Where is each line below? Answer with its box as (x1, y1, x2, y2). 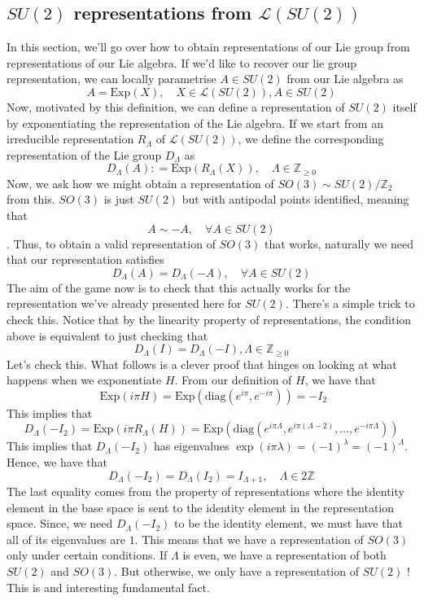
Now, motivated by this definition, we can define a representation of (7, 98, 345, 115)
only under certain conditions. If (7, 546, 168, 564)
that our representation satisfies (7, 251, 164, 268)
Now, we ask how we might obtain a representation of (7, 174, 274, 191)
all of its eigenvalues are (7, 530, 126, 547)
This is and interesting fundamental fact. (7, 578, 210, 595)
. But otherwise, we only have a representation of (114, 563, 359, 579)
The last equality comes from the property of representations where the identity (7, 483, 404, 500)
